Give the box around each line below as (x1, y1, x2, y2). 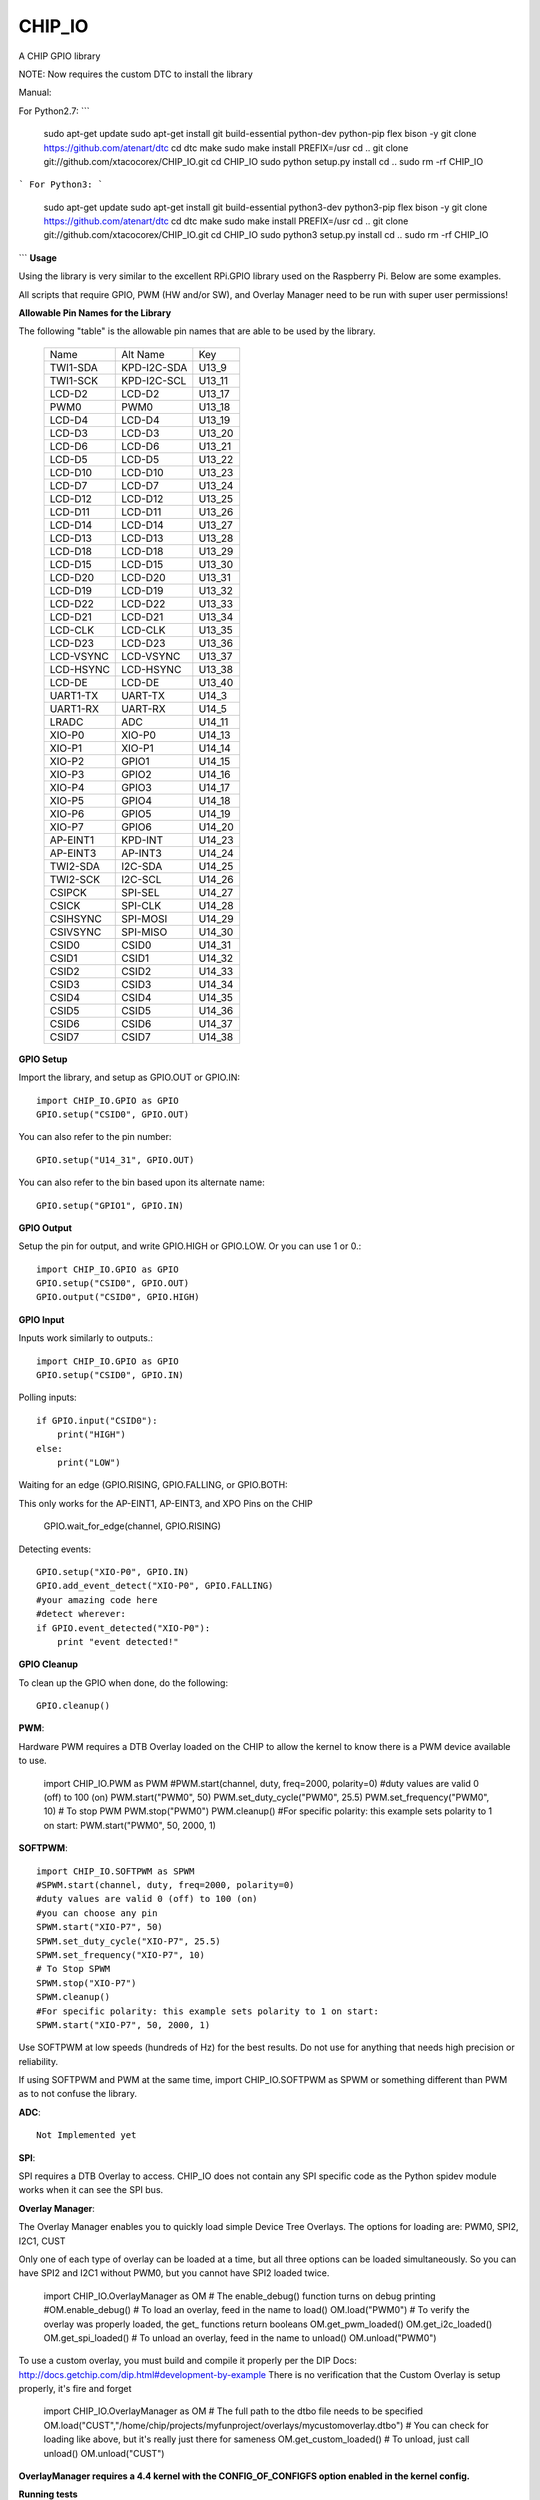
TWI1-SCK (49, 373, 99, 387)
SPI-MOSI (121, 911, 168, 925)
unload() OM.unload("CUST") (43, 2447, 165, 2459)
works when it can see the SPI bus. (18, 2184, 164, 2196)
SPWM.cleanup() (36, 1991, 111, 2003)
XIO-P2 (49, 754, 85, 768)
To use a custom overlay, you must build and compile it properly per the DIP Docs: (18, 2355, 357, 2367)
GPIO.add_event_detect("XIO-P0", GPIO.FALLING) (36, 1580, 274, 1592)
